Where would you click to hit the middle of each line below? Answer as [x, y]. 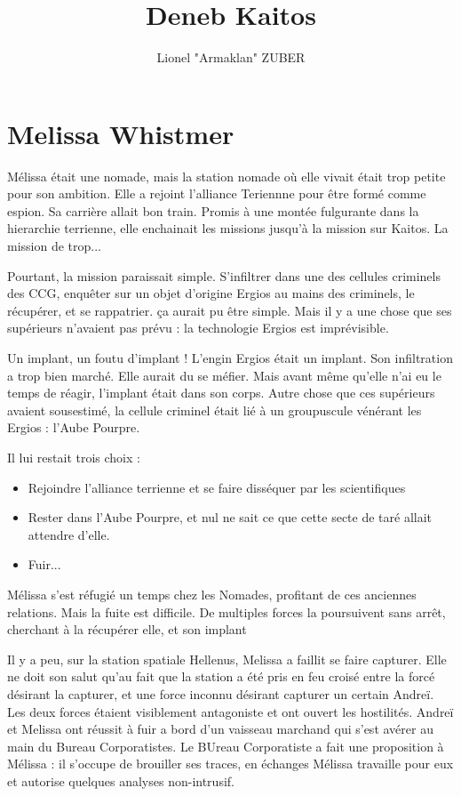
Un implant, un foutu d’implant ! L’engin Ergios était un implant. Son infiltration [230, 358]
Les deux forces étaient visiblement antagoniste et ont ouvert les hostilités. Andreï [230, 711]
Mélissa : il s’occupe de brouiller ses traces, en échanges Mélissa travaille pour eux [230, 764]
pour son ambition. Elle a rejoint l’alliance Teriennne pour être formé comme [217, 193]
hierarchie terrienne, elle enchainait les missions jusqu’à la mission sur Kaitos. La [228, 228]
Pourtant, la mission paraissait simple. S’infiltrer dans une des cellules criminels [224, 275]
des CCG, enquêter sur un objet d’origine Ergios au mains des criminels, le [211, 293]
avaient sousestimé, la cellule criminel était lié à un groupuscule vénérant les [215, 410]
